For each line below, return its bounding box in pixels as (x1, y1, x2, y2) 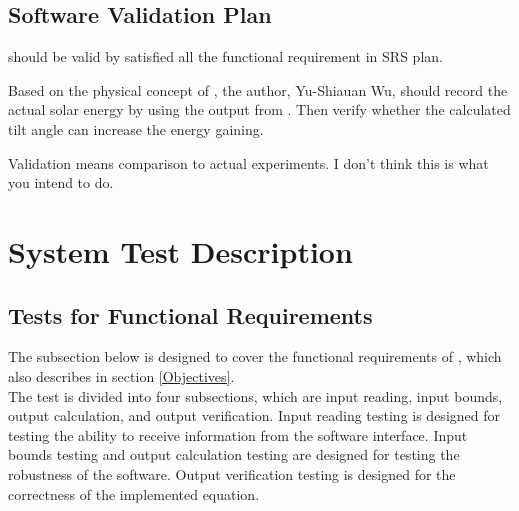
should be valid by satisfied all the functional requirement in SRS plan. (8, 46, 443, 67)
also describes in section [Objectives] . (8, 365, 235, 386)
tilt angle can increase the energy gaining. (8, 118, 264, 139)
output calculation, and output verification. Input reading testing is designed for (8, 405, 500, 426)
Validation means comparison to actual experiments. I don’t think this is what (8, 152, 489, 173)
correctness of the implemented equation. (8, 483, 260, 504)
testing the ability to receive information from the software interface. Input (8, 424, 468, 445)
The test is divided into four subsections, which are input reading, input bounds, (8, 385, 503, 406)
